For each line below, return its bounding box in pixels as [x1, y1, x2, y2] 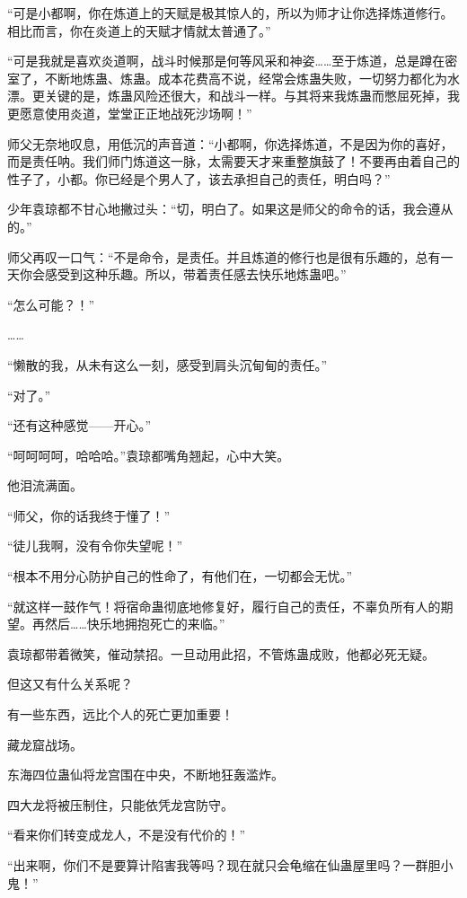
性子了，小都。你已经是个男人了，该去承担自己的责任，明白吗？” [7, 169, 391, 188]
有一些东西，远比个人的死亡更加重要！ [7, 705, 233, 724]
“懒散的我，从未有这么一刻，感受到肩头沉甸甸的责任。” [7, 355, 328, 374]
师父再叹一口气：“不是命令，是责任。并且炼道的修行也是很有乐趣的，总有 [7, 247, 441, 266]
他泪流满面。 [7, 476, 83, 495]
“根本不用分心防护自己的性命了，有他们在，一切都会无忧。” [7, 567, 353, 585]
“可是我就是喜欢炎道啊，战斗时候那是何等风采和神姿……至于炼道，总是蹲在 [7, 51, 445, 70]
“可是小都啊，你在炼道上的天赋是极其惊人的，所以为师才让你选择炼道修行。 [7, 4, 454, 22]
